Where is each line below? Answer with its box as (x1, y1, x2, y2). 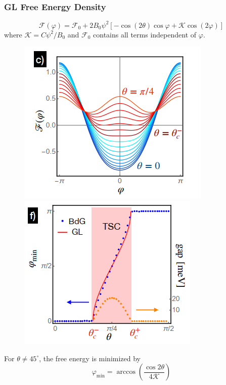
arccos (116, 368, 135, 376)
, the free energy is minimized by (39, 353, 141, 363)
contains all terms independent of (93, 29, 197, 39)
